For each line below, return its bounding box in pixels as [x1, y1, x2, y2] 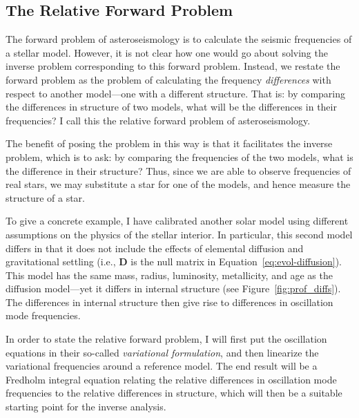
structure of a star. [6, 190, 85, 205]
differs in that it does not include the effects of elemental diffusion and [6, 240, 304, 255]
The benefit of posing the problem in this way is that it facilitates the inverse [6, 136, 333, 151]
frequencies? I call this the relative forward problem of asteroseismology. [6, 113, 311, 127]
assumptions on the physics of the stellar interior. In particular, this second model [6, 227, 353, 241]
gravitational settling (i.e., [6, 254, 116, 269]
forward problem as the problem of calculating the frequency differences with [6, 72, 331, 86]
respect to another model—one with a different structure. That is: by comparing [6, 86, 346, 100]
